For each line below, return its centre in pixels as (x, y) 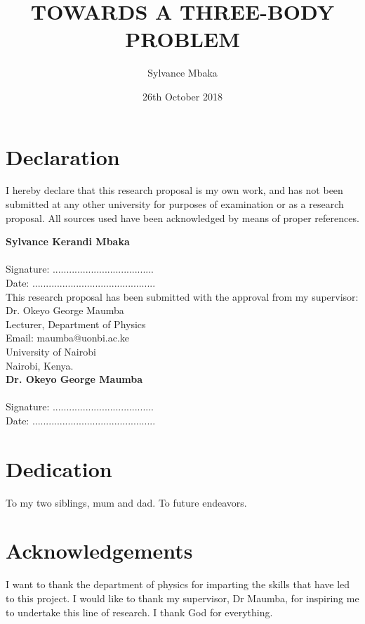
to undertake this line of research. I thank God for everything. (139, 612)
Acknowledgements (99, 551)
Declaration (63, 156)
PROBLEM (182, 39)
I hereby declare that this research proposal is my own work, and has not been (174, 190)
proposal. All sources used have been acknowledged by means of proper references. (182, 217)
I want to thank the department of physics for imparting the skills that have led (178, 584)
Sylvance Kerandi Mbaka (68, 241)
